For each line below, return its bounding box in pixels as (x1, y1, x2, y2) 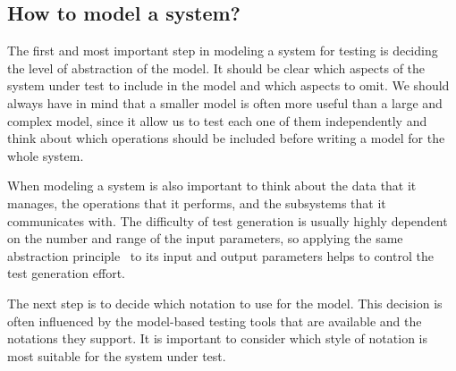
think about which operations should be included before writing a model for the (7, 129, 445, 148)
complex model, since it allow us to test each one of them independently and (7, 111, 427, 130)
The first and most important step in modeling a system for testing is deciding (7, 41, 438, 60)
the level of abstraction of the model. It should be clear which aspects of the (7, 58, 426, 77)
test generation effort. (7, 264, 125, 282)
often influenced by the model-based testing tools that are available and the (7, 311, 422, 330)
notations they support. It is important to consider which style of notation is (7, 329, 427, 348)
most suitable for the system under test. (7, 346, 226, 365)
